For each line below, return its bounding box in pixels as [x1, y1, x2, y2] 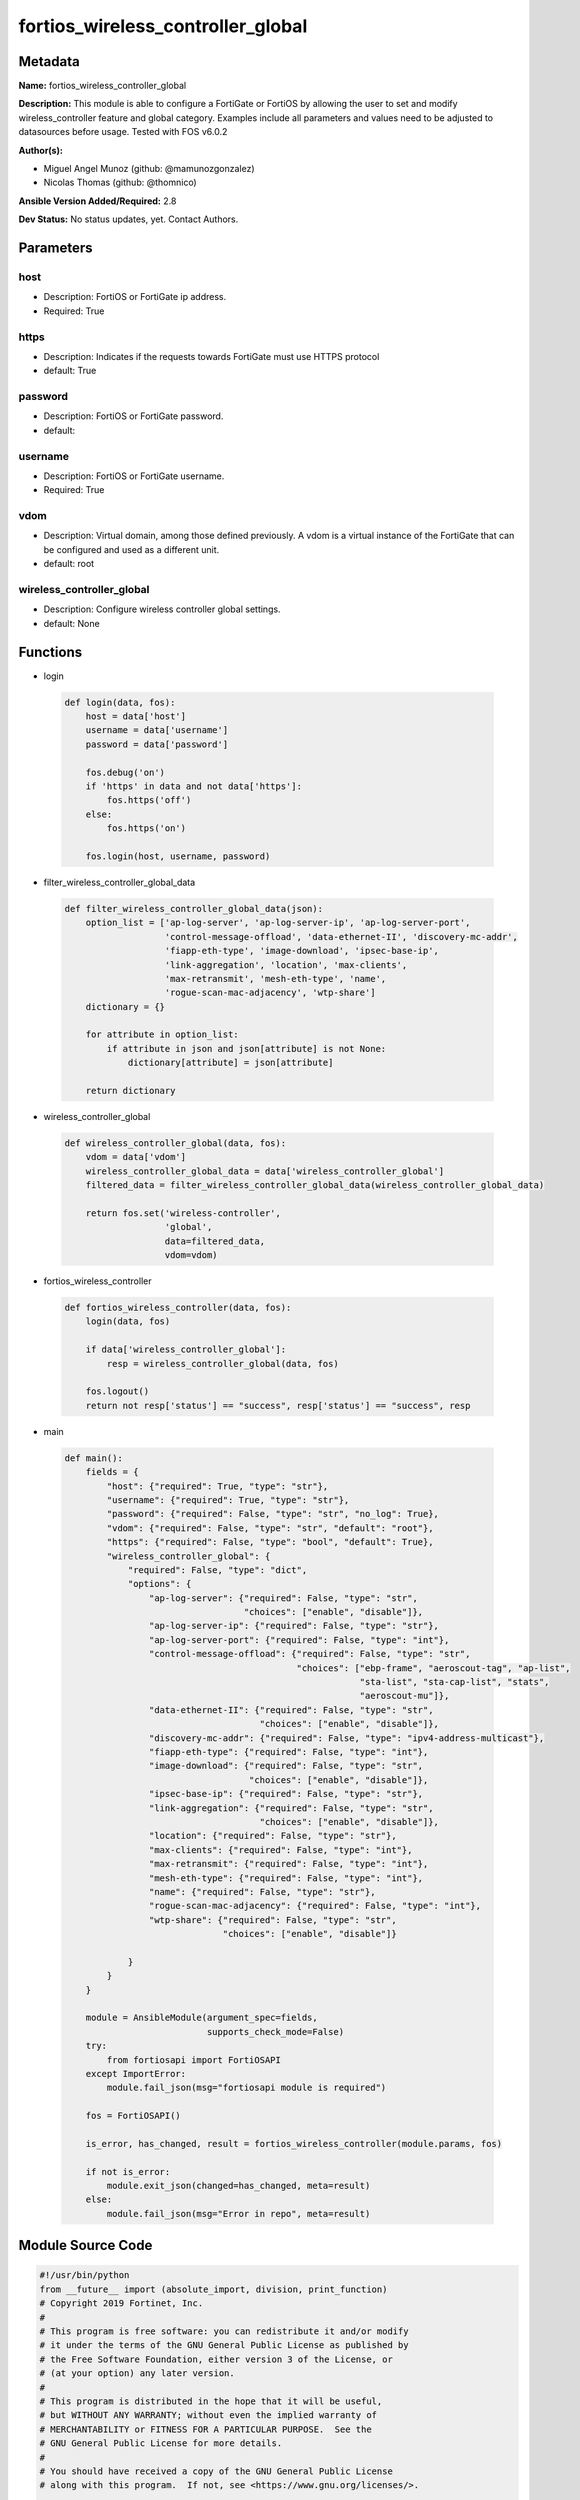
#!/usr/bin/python [39, 2270, 130, 2281]
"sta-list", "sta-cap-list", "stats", [359, 1676, 550, 1688]
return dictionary [85, 1085, 176, 1097]
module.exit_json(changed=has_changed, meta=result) [106, 2180, 371, 2192]
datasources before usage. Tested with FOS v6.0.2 [18, 126, 228, 138]
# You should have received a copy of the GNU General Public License [39, 2465, 394, 2477]
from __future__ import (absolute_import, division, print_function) [39, 2283, 388, 2295]
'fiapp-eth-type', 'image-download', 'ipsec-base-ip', [164, 945, 440, 957]
